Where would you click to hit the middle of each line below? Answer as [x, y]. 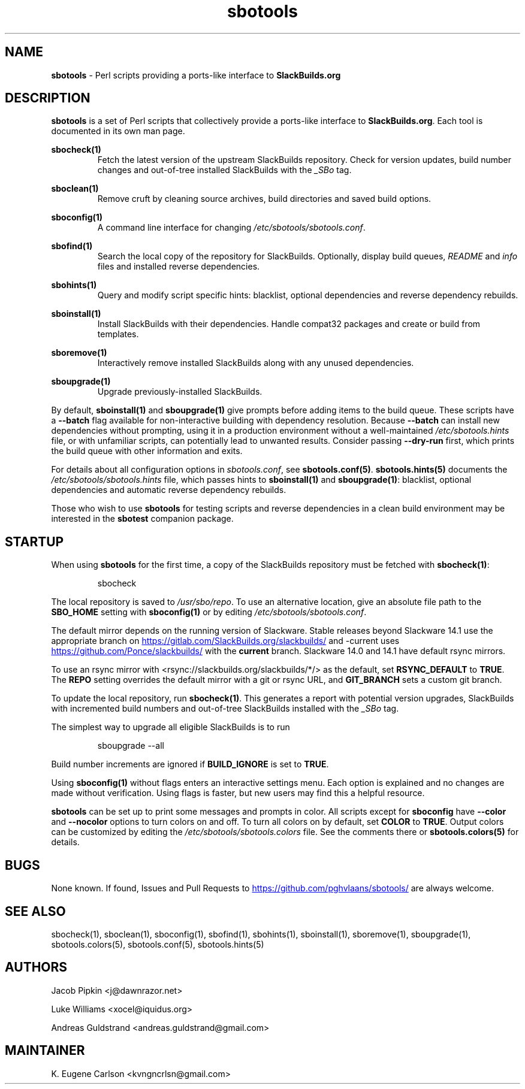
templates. [118, 334]
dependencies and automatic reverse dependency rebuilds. [169, 490]
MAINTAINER [45, 1051]
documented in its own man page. [118, 131]
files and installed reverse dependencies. [179, 267]
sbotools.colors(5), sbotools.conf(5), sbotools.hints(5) [158, 944]
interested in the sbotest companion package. [142, 519]
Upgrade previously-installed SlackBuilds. [180, 392]
